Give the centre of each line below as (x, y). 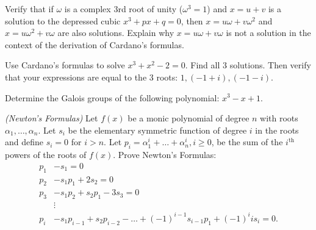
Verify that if (29, 9)
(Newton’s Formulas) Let (52, 118)
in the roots (277, 130)
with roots (279, 118)
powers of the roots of (46, 155)
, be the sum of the (247, 142)
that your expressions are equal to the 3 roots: (92, 77)
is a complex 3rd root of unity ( (124, 9)
